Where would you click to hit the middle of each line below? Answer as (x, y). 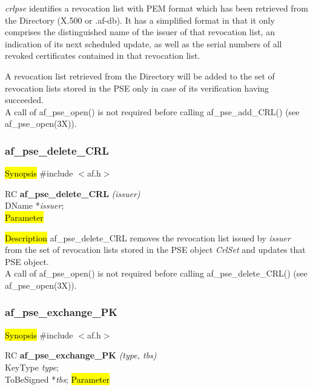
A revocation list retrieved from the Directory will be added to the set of (140, 76)
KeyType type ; (32, 367)
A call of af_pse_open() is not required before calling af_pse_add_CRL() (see (152, 111)
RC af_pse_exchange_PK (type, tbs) (81, 355)
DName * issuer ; (35, 205)
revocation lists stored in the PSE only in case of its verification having (137, 88)
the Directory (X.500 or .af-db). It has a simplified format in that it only (140, 20)
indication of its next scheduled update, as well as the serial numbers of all (143, 43)
